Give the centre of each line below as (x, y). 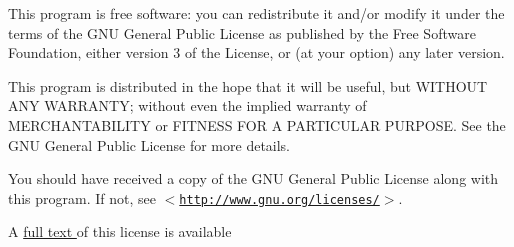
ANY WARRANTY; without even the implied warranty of (187, 105)
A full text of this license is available (120, 231)
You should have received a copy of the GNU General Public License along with (253, 178)
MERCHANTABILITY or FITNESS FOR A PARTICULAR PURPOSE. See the (257, 124)
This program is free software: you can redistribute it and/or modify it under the (256, 13)
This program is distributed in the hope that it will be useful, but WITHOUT (248, 85)
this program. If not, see (82, 197)
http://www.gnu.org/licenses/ (279, 199)
